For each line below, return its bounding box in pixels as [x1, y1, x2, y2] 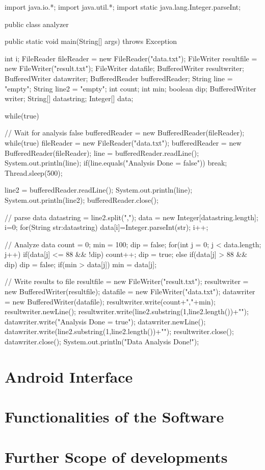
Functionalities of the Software [5, 406, 224, 427]
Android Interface [5, 366, 133, 387]
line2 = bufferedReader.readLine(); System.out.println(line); [5, 184, 193, 195]
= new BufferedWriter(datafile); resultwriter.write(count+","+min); [5, 296, 216, 307]
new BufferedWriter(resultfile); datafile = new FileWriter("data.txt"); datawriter [5, 286, 255, 297]
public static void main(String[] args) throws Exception [5, 36, 177, 46]
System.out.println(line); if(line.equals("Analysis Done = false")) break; [5, 157, 227, 168]
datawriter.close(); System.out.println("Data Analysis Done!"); [5, 336, 199, 347]
